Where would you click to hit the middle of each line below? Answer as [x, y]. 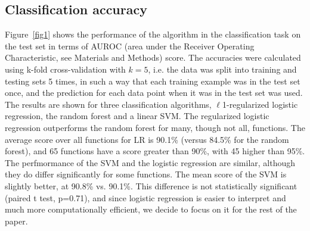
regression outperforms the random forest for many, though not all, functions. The [155, 127]
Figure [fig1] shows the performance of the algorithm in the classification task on [153, 34]
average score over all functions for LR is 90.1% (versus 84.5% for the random [147, 139]
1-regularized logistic [260, 104]
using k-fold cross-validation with [65, 69]
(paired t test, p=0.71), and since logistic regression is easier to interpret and [145, 197]
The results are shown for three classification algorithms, [108, 104]
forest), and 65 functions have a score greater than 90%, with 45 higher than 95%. [155, 151]
